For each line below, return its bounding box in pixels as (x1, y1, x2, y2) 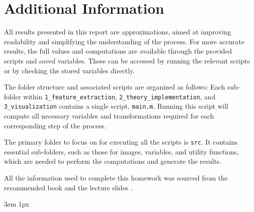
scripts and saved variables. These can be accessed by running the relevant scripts (4, 55, 250, 65)
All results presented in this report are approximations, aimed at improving (4, 27, 231, 37)
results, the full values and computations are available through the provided (4, 46, 232, 56)
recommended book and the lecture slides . (4, 182, 133, 192)
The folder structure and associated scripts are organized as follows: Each (4, 82, 226, 92)
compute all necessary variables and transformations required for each (4, 111, 214, 121)
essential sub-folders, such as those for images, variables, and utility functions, (4, 146, 239, 156)
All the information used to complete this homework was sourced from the (4, 173, 228, 183)
